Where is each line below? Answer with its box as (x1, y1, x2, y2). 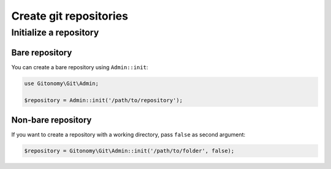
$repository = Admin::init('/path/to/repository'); (24, 97, 183, 104)
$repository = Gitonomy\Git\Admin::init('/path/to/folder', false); (24, 147, 235, 154)
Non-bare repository (11, 115, 92, 125)
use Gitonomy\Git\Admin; (24, 80, 99, 87)
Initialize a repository (11, 27, 99, 38)
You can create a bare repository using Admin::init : (11, 63, 148, 70)
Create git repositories (11, 9, 129, 23)
